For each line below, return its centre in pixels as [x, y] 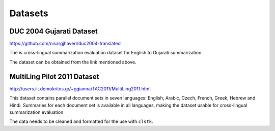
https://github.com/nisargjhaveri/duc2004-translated [65, 44]
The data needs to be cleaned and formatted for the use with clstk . [81, 121]
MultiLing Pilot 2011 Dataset [54, 76]
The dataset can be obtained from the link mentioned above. [73, 62]
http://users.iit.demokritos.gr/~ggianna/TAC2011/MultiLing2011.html [80, 88]
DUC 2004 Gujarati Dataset [53, 31]
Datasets [29, 13]
